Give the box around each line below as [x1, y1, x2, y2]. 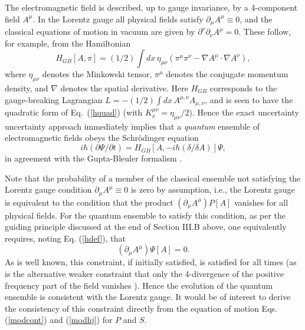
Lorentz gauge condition [5, 183, 92, 196]
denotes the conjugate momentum [166, 68, 288, 80]
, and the [240, 12, 273, 25]
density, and [5, 82, 48, 94]
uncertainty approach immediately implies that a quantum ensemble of [5, 120, 260, 132]
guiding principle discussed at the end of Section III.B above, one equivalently [5, 220, 287, 233]
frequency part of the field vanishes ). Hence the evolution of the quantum [5, 279, 273, 291]
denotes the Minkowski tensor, [42, 68, 152, 80]
